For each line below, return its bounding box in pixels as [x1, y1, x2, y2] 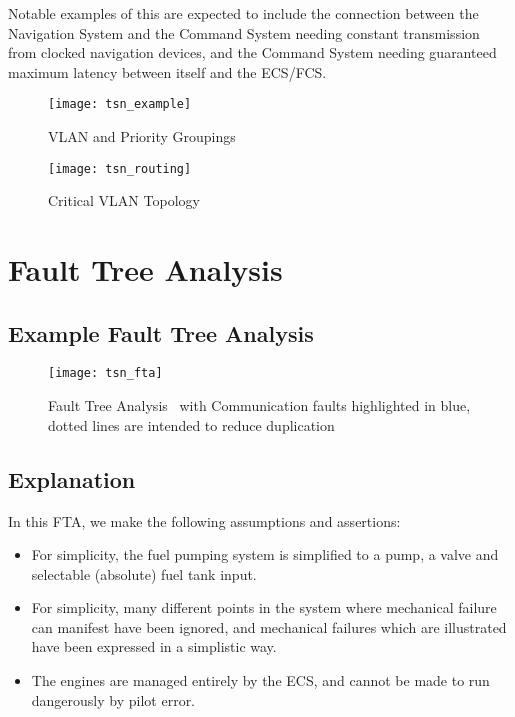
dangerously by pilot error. [31, 689, 196, 710]
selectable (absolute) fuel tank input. [31, 563, 257, 584]
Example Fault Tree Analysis [8, 317, 314, 348]
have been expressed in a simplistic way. [31, 636, 277, 657]
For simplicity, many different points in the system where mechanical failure [31, 597, 497, 618]
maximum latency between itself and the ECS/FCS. [8, 61, 327, 82]
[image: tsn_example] [48, 97, 192, 112]
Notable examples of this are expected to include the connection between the [8, 3, 479, 23]
